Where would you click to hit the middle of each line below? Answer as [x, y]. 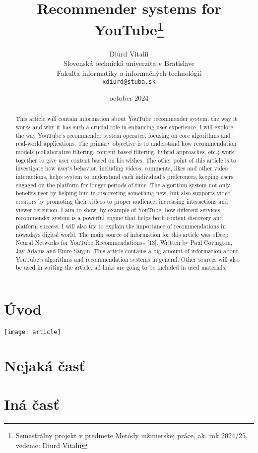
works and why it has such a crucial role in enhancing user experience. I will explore [124, 127]
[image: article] [32, 332]
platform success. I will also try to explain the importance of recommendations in [121, 226]
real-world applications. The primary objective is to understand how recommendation [126, 143]
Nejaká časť [45, 365]
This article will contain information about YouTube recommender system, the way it [126, 119]
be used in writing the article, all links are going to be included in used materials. [121, 267]
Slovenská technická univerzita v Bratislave [129, 63]
